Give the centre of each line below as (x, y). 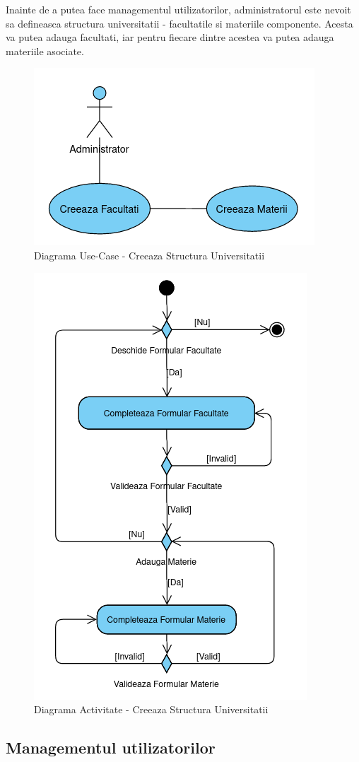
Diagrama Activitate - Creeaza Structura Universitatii (151, 709)
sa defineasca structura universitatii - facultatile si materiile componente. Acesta (179, 23)
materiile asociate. (45, 51)
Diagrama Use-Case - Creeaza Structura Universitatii (149, 255)
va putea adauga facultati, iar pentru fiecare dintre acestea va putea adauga (170, 37)
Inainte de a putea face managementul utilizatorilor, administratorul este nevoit (178, 9)
